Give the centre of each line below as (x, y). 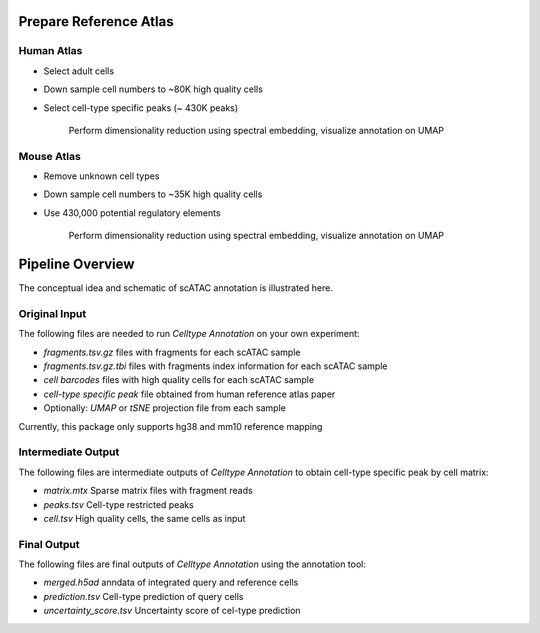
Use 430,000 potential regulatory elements (132, 212)
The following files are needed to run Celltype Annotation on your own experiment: (189, 334)
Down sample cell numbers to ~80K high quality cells (153, 89)
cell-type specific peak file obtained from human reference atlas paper (189, 394)
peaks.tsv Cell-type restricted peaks (118, 504)
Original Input (52, 313)
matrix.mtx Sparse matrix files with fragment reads (148, 491)
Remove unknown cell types (101, 176)
